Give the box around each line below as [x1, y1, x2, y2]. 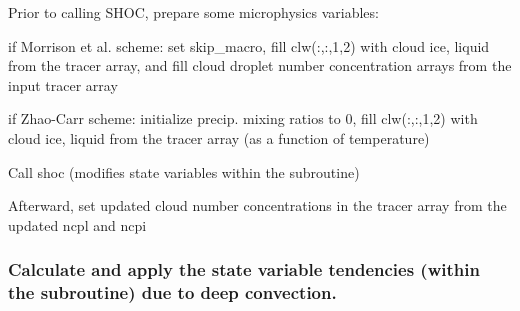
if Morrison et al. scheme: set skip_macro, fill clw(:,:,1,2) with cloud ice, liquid [8, 35, 490, 56]
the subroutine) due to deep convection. [8, 280, 337, 305]
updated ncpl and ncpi [8, 214, 147, 235]
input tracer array [8, 74, 118, 95]
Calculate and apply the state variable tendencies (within [8, 257, 480, 282]
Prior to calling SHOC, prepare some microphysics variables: [8, 2, 379, 22]
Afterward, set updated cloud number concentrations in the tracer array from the [8, 195, 507, 216]
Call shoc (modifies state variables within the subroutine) [8, 161, 360, 182]
